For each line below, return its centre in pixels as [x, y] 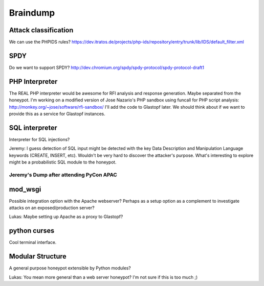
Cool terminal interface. [33, 242]
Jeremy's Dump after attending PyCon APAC [63, 175]
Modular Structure [38, 256]
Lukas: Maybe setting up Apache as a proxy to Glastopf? [66, 217]
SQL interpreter [33, 128]
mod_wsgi [25, 189]
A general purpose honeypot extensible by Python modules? [70, 268]
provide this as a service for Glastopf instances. [57, 114]
